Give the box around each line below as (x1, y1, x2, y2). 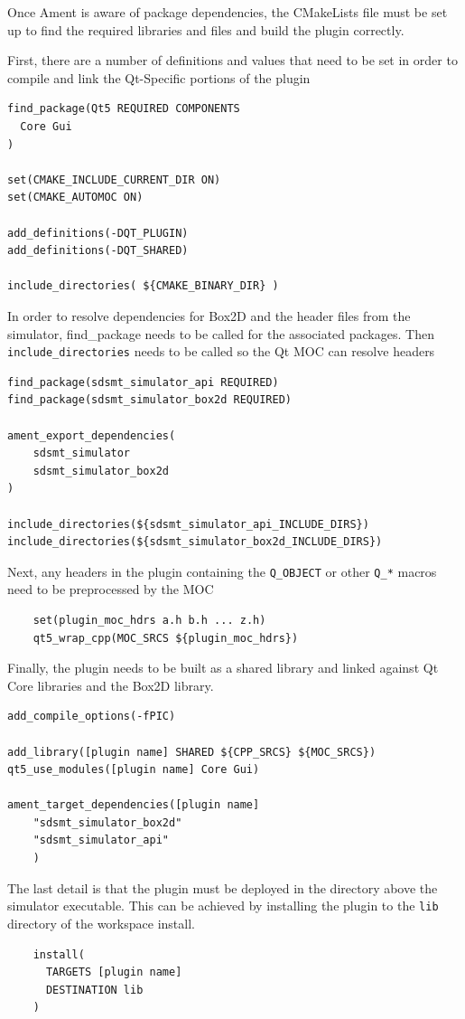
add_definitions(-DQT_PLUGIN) (7, 226, 189, 240)
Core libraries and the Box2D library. (7, 675, 214, 694)
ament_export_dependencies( (7, 429, 176, 442)
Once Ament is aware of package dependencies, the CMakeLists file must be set (7, 3, 448, 21)
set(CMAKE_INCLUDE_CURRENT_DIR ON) (7, 173, 221, 186)
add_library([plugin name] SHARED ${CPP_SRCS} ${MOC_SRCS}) (7, 745, 377, 759)
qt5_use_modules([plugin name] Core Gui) (7, 763, 260, 777)
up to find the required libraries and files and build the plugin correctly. (7, 20, 405, 39)
